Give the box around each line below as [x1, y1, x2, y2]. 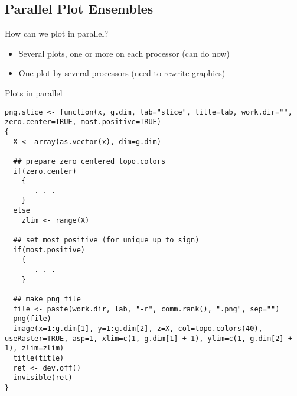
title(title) [13, 353, 64, 362]
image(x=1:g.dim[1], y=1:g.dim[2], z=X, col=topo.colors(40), [13, 324, 263, 333]
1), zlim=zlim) [5, 344, 64, 353]
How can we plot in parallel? [5, 27, 109, 40]
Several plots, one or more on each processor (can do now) [18, 47, 230, 59]
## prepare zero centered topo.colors [13, 157, 166, 165]
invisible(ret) [13, 374, 73, 382]
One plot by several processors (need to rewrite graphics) [18, 67, 226, 79]
